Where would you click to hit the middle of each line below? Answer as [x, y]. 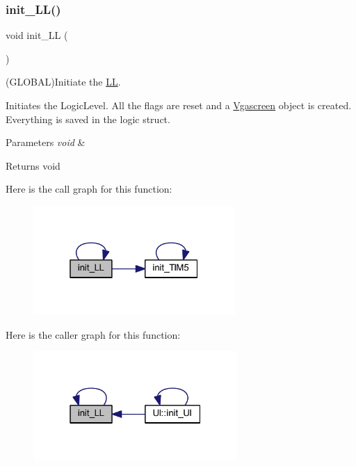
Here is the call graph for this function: [89, 189]
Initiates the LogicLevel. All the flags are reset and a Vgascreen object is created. [179, 105]
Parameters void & [46, 142]
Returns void [33, 165]
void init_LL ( [37, 35]
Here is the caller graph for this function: [93, 334]
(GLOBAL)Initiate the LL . [63, 82]
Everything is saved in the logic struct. [88, 119]
